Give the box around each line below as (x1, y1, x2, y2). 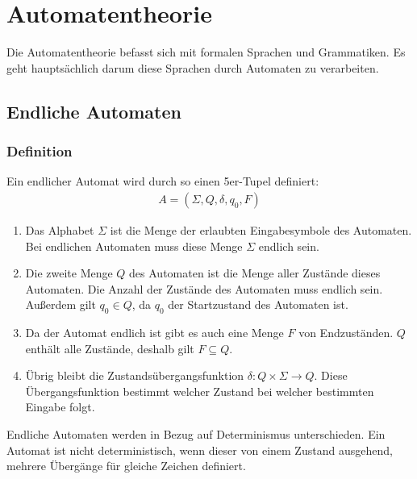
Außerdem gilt (25, 296, 96, 313)
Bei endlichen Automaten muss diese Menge (25, 237, 243, 254)
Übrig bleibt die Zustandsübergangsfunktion (25, 367, 244, 384)
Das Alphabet (25, 221, 94, 238)
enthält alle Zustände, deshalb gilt (25, 339, 194, 356)
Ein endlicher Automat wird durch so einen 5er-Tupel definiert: (6, 173, 319, 190)
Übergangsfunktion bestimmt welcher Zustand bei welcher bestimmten (25, 382, 374, 399)
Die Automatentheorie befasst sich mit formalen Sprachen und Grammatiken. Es (6, 44, 406, 60)
